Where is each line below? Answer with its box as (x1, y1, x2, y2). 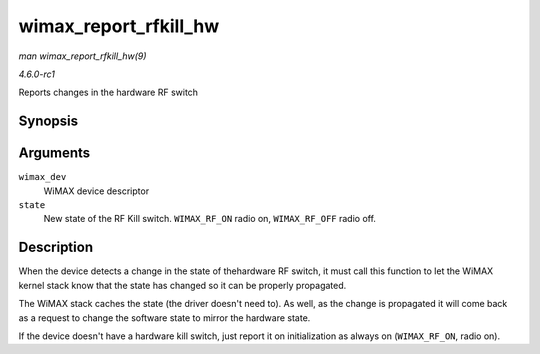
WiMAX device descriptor (43, 185, 150, 197)
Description (18, 239, 94, 256)
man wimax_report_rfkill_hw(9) (18, 50, 147, 62)
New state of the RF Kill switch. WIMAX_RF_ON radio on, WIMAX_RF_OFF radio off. (43, 213, 377, 225)
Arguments (18, 145, 91, 162)
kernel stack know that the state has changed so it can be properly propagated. (18, 279, 347, 291)
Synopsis (18, 113, 79, 130)
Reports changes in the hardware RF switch (18, 86, 199, 99)
